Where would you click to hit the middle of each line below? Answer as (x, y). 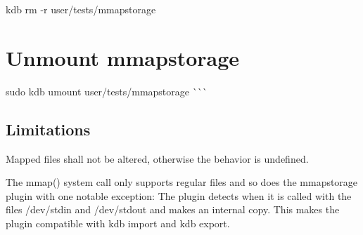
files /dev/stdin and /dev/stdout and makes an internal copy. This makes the (173, 209)
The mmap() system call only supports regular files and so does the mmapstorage (182, 182)
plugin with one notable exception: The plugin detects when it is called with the (179, 195)
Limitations (48, 129)
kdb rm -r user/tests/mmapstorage (81, 9)
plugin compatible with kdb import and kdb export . (118, 223)
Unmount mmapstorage (123, 57)
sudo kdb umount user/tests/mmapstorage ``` (107, 91)
